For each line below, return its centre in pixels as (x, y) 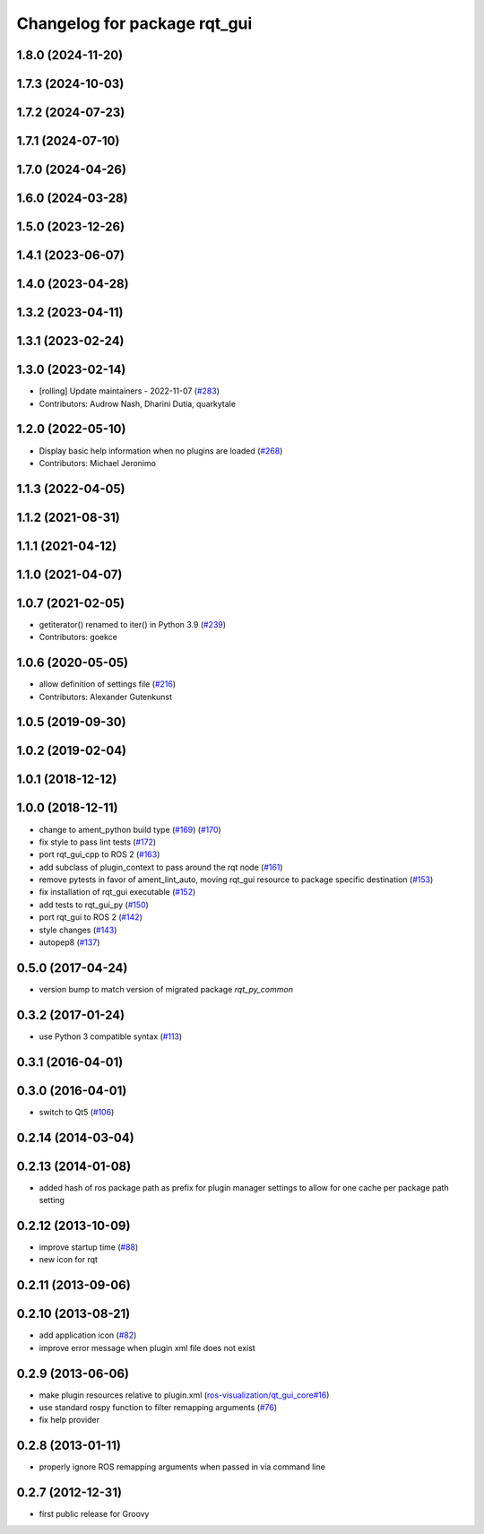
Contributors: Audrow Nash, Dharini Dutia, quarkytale (138, 403)
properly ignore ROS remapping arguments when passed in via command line (182, 1467)
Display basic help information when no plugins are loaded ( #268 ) (161, 451)
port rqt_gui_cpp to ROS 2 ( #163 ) (99, 854)
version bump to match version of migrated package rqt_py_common (166, 989)
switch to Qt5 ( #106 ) (77, 1112)
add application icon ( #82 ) (88, 1335)
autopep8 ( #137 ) (69, 942)
